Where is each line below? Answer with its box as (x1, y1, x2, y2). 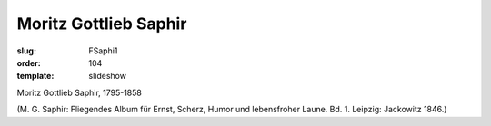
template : (16, 71, 55, 82)
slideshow (88, 71, 127, 82)
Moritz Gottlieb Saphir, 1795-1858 (16, 87, 143, 98)
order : (16, 57, 41, 68)
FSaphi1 (88, 45, 118, 56)
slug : (16, 45, 36, 56)
